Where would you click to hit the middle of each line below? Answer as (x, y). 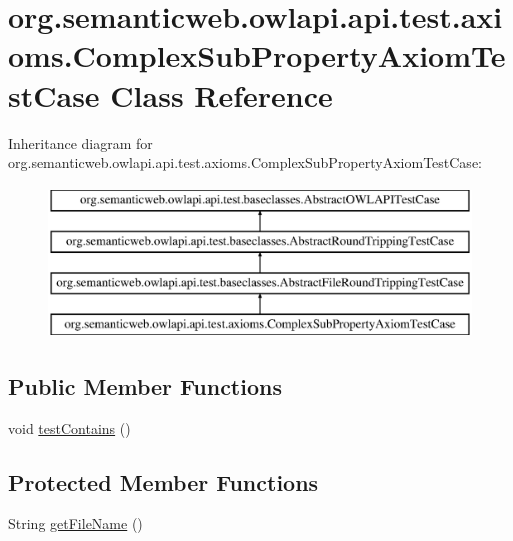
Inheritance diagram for (80, 142)
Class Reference (221, 94)
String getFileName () (75, 523)
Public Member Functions (145, 385)
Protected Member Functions (163, 481)
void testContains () (69, 427)
